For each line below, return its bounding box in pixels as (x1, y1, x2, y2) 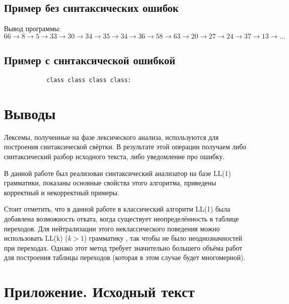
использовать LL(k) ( (4, 233, 68, 243)
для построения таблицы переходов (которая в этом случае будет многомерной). (4, 252, 246, 262)
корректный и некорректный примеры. (4, 187, 120, 197)
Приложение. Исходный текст (4, 281, 195, 302)
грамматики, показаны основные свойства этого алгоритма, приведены (4, 177, 216, 188)
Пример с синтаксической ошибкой (4, 52, 175, 68)
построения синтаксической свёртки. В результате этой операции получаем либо (4, 141, 247, 152)
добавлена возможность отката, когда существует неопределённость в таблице (4, 213, 239, 223)
